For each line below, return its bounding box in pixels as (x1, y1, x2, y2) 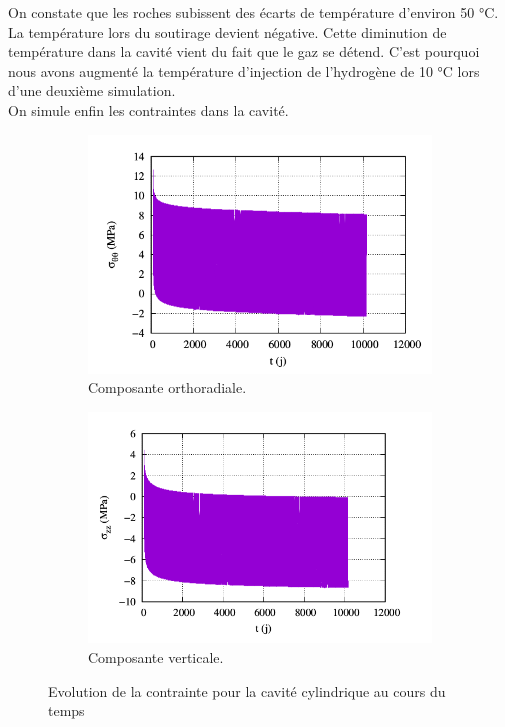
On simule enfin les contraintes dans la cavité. (8, 99, 289, 120)
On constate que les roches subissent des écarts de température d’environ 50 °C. (8, 2, 499, 22)
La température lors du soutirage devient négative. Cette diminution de (8, 21, 447, 42)
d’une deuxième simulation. (8, 80, 176, 101)
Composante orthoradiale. (88, 377, 247, 398)
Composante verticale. (88, 647, 224, 668)
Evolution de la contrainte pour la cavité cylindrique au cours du (48, 680, 446, 701)
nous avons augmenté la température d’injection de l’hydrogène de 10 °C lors (8, 60, 480, 81)
